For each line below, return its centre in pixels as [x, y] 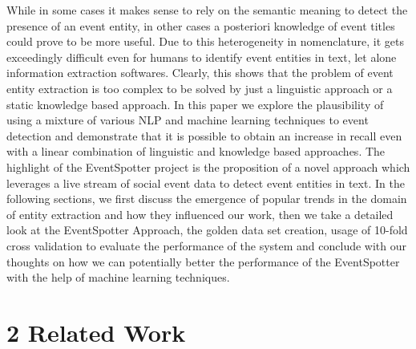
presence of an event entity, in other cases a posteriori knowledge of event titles [201, 25]
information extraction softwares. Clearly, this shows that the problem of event [200, 73]
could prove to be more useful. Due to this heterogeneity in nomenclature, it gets [206, 41]
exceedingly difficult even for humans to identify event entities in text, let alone [202, 57]
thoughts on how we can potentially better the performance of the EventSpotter [203, 261]
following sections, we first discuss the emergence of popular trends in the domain [207, 199]
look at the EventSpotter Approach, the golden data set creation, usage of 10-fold [207, 230]
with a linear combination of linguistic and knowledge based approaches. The [196, 151]
